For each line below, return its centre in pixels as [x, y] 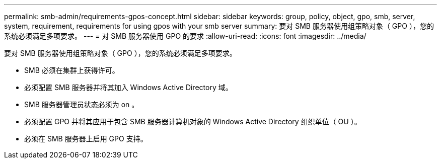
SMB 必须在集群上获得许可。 [72, 70]
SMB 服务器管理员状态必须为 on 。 [82, 104]
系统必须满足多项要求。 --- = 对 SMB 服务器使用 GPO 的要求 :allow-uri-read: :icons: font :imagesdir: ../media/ [185, 36]
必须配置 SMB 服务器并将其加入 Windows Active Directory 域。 [128, 87]
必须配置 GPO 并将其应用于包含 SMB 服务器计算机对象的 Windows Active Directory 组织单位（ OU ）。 [193, 121]
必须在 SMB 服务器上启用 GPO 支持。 [86, 139]
